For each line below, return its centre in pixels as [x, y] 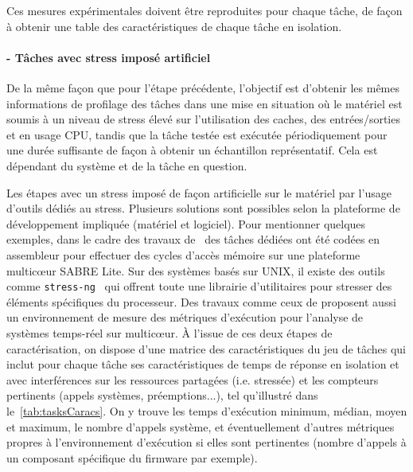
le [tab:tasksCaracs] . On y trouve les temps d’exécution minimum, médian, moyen [207, 410]
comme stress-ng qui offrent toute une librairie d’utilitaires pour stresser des [199, 286]
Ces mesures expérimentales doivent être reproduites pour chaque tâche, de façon [205, 10]
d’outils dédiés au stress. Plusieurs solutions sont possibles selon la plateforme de [203, 208]
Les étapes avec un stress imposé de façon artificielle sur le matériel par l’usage [199, 192]
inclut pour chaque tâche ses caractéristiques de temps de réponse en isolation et [203, 364]
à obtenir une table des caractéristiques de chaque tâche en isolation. [174, 26]
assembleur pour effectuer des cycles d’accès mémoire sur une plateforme [183, 254]
